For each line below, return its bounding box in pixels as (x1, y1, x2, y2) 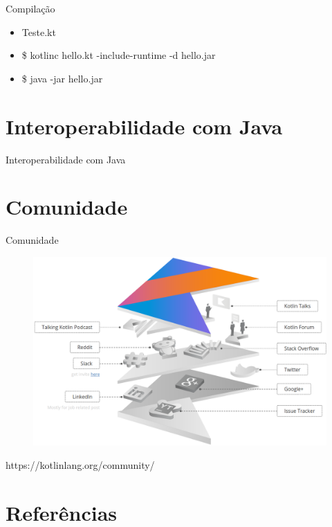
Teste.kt (21, 24, 56, 39)
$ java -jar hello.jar (21, 71, 103, 85)
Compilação (6, 1, 55, 15)
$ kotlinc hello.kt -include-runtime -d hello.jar (21, 48, 216, 62)
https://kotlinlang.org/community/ (6, 457, 155, 472)
